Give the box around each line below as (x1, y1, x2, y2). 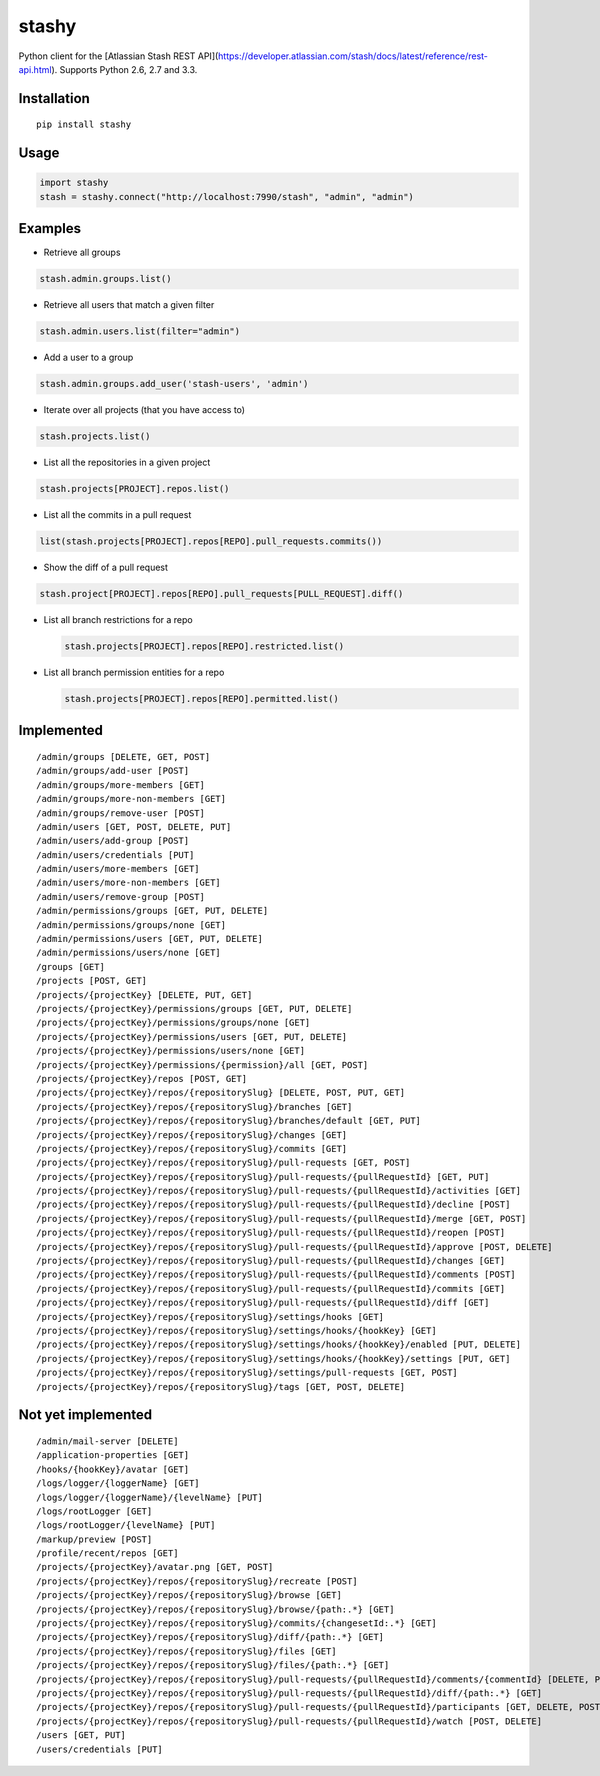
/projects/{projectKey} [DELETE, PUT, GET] (36, 989, 253, 1000)
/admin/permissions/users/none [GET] (36, 947, 222, 959)
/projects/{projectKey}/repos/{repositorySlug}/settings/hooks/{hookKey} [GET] (36, 1325, 437, 1336)
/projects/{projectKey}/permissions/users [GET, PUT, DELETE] (36, 1031, 348, 1042)
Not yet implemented (18, 1406, 153, 1424)
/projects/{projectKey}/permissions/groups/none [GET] (36, 1017, 311, 1029)
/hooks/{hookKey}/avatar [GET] (36, 1463, 190, 1475)
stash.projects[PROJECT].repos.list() (39, 483, 230, 495)
